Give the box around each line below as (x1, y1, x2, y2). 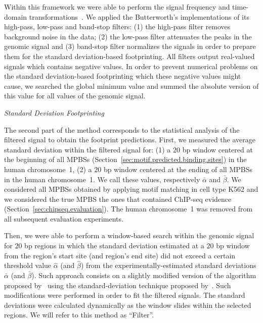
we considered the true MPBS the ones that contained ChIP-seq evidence (4, 193, 232, 204)
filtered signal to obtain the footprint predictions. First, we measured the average (4, 134, 255, 145)
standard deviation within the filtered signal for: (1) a (4, 144, 171, 154)
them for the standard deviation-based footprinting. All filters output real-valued (4, 50, 255, 61)
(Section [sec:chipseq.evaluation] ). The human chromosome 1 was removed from (4, 203, 253, 214)
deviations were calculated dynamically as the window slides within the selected (4, 299, 251, 310)
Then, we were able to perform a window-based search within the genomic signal (4, 230, 254, 241)
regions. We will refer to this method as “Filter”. (4, 309, 154, 320)
